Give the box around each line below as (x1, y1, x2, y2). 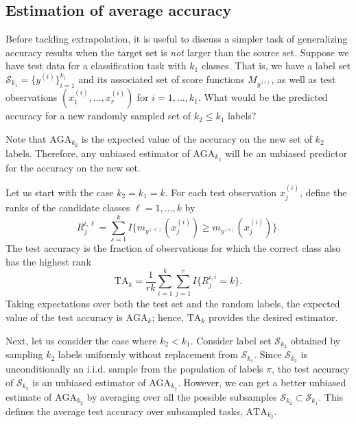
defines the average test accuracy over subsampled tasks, (5, 403, 243, 418)
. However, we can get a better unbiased (178, 375, 346, 389)
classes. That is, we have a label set (201, 58, 351, 73)
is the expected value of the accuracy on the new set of (81, 131, 312, 145)
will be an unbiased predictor (224, 145, 348, 160)
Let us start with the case (5, 185, 114, 199)
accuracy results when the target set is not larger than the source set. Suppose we (5, 45, 349, 59)
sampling (5, 347, 43, 362)
